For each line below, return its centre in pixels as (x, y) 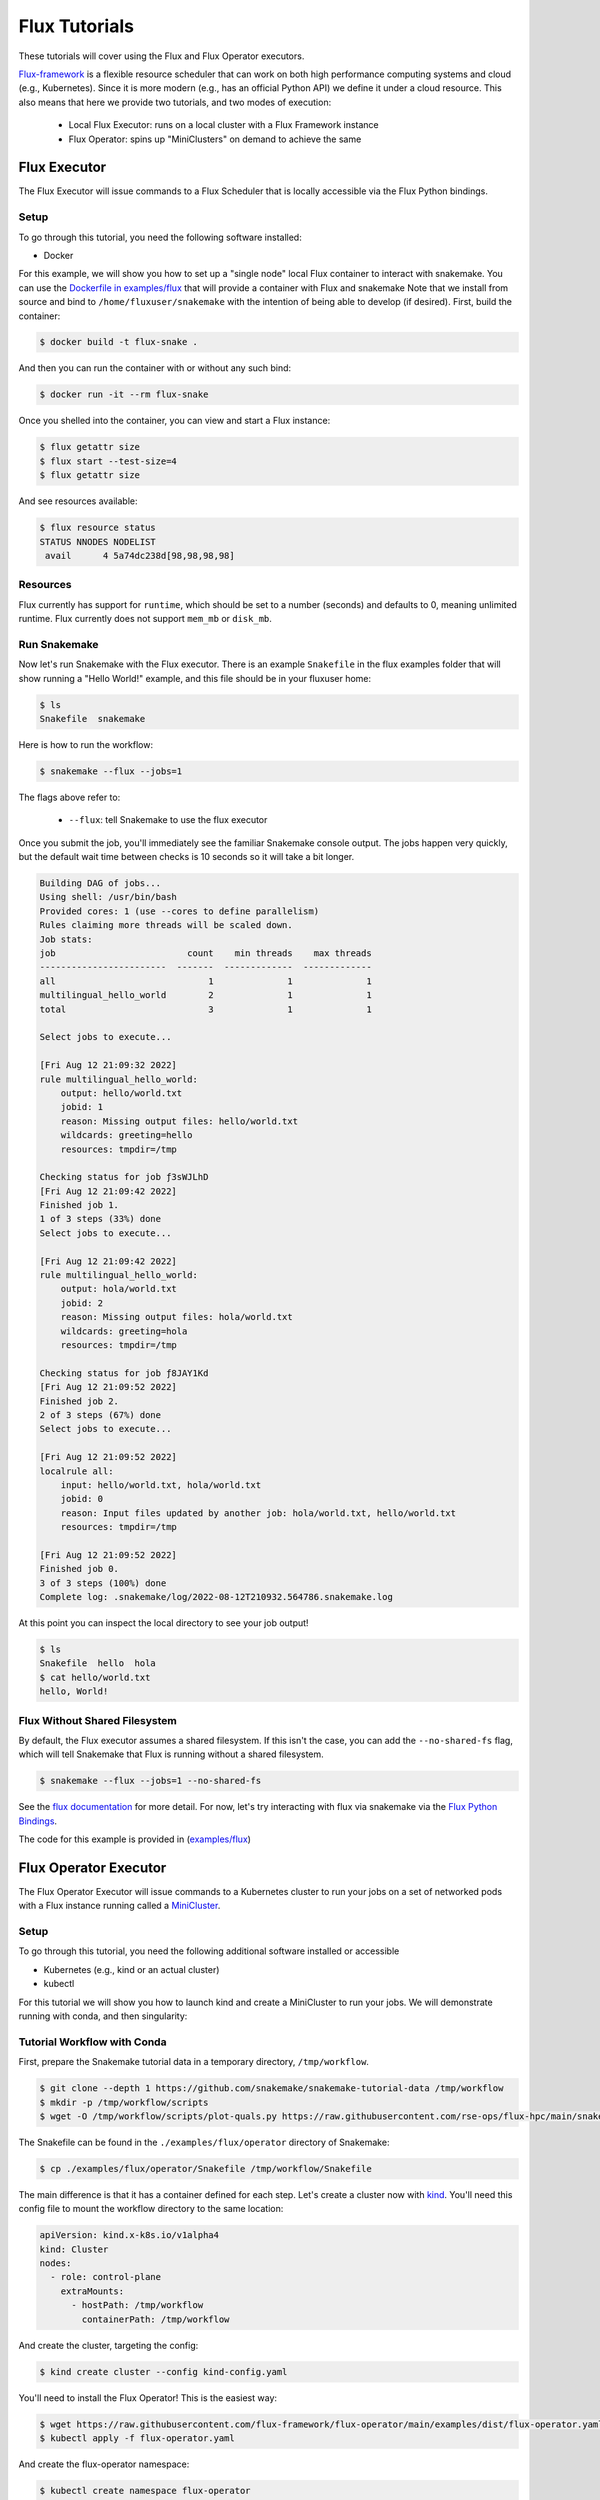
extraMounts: (92, 2291)
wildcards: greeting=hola (124, 1331)
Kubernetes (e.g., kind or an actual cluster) (131, 1969)
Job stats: (66, 939)
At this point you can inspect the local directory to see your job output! (163, 1623)
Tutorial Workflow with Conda (92, 2042)
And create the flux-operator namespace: (104, 2464)
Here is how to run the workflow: (86, 744)
